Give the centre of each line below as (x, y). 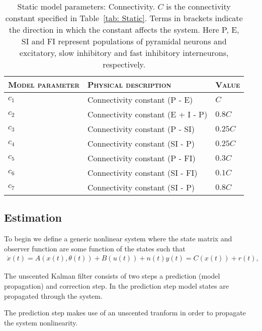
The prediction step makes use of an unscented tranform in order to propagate (125, 313)
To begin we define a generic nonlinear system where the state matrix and (118, 239)
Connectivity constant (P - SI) (141, 129)
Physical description (129, 84)
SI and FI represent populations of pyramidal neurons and (124, 41)
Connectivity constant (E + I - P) (147, 114)
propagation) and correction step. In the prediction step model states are (116, 286)
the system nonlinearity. (41, 322)
